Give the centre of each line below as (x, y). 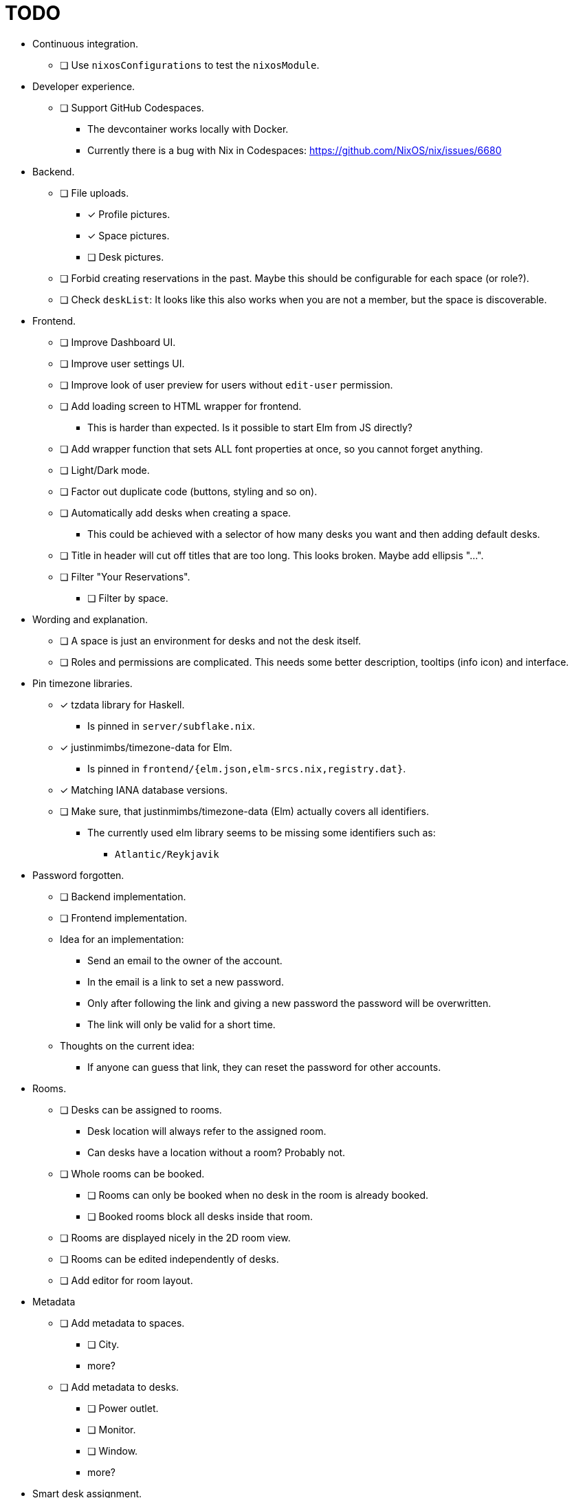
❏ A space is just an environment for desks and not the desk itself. (211, 640)
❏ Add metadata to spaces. (122, 1323)
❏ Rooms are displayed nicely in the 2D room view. (175, 1237)
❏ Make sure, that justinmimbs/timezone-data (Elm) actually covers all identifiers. (244, 811)
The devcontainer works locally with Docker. (188, 129)
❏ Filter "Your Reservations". (125, 576)
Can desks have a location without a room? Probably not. (217, 1152)
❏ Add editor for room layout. (126, 1280)
